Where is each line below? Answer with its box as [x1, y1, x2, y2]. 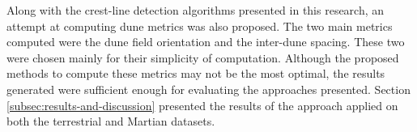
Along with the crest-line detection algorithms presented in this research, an [6, 2, 385, 18]
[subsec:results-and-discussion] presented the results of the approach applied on [6, 96, 398, 113]
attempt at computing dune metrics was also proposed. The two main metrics [6, 17, 393, 34]
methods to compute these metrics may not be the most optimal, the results [6, 65, 385, 82]
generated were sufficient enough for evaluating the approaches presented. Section [6, 80, 411, 97]
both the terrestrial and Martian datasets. [6, 113, 215, 130]
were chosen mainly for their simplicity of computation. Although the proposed [6, 49, 399, 66]
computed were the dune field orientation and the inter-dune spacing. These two [6, 33, 405, 50]
